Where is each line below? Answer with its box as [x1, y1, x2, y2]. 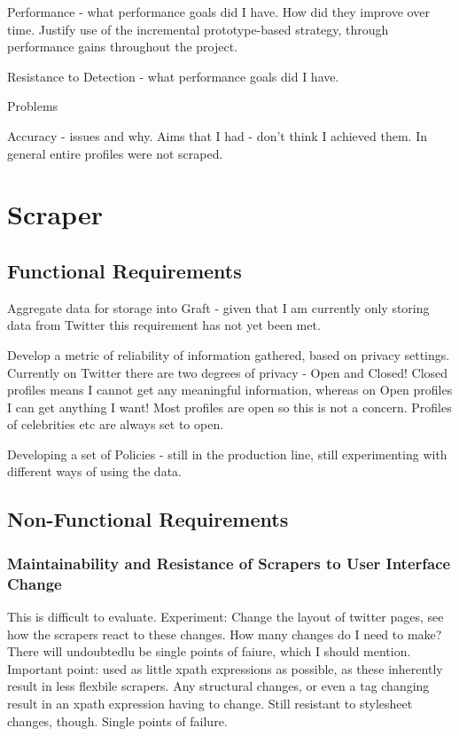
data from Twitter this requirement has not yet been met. [7, 316, 321, 334]
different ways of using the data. [7, 462, 182, 481]
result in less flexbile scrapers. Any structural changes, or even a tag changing [7, 677, 430, 695]
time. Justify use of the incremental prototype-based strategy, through [7, 20, 389, 38]
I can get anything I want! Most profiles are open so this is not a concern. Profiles [7, 397, 452, 416]
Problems [7, 97, 58, 115]
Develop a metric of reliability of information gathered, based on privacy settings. [7, 345, 450, 364]
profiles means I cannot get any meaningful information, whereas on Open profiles [7, 380, 453, 399]
